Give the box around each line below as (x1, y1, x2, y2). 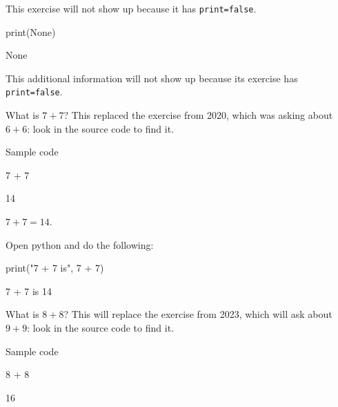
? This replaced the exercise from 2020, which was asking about (63, 108, 333, 122)
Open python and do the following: (6, 237, 154, 252)
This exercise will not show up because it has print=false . (6, 1, 257, 15)
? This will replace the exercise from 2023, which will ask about (63, 307, 332, 321)
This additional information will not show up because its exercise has (6, 70, 298, 85)
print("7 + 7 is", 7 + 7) (6, 261, 104, 275)
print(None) (6, 24, 56, 39)
